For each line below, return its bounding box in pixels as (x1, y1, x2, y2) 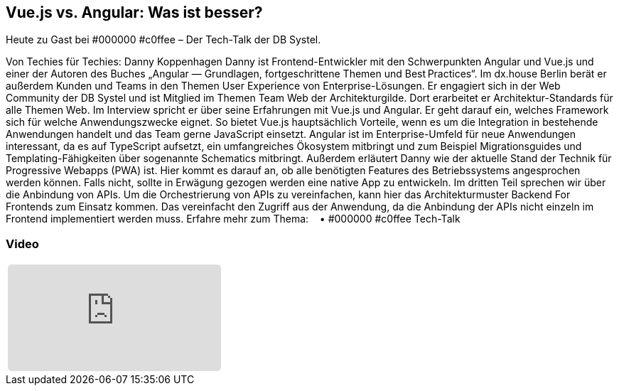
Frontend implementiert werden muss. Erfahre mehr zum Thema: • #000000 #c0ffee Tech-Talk (6, 213, 461, 225)
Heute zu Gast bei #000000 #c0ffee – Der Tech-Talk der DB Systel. (6, 33, 321, 46)
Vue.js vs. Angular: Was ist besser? (6, 4, 263, 21)
